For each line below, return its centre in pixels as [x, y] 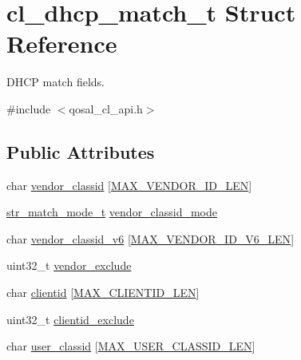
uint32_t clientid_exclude [70, 319]
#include [29, 108]
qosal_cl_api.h [106, 108]
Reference [62, 44]
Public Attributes [81, 151]
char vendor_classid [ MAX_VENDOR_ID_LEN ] [129, 185]
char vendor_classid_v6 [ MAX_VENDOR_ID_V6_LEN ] [150, 238]
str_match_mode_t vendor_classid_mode [112, 212]
